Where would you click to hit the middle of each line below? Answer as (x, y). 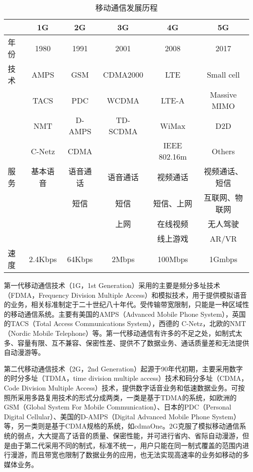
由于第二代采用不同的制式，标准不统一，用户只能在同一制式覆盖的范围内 (126, 445)
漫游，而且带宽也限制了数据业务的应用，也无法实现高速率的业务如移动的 (126, 455)
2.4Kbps (43, 259)
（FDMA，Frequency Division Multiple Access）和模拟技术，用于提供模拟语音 (126, 295)
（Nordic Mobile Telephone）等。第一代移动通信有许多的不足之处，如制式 (120, 333)
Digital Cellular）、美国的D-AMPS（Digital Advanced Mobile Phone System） (122, 416)
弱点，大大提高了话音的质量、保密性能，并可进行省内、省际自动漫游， (130, 435)
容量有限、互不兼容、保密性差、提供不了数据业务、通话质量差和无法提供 (133, 342)
